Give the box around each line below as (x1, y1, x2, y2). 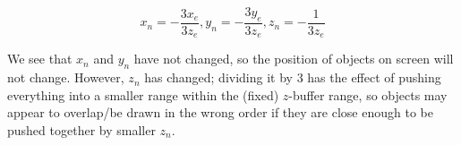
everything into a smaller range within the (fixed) (7, 85, 279, 104)
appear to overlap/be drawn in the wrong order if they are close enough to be (7, 103, 433, 122)
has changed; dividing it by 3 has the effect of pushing (144, 68, 441, 87)
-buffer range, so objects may (288, 85, 448, 104)
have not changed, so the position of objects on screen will (133, 49, 454, 68)
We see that (7, 49, 73, 68)
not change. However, (7, 68, 124, 87)
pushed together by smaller (7, 120, 156, 139)
